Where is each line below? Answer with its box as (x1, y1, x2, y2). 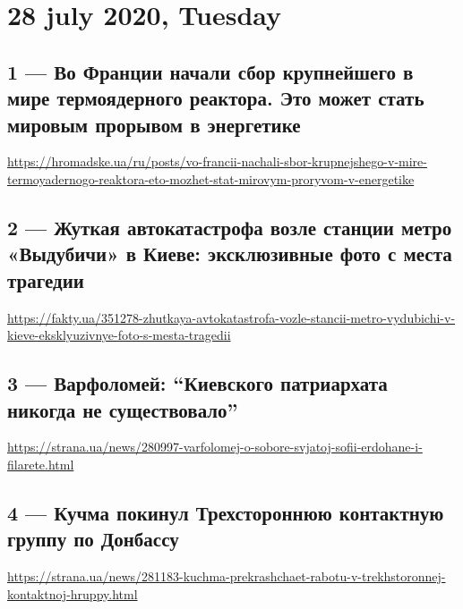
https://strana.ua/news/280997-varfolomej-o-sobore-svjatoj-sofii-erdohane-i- (7, 437, 423, 456)
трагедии (7, 266, 84, 293)
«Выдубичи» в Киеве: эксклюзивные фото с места (7, 240, 452, 267)
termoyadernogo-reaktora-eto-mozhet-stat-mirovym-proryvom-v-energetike (7, 169, 415, 188)
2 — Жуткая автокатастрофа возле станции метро (7, 213, 452, 241)
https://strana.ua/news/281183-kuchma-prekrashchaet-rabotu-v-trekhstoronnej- (7, 567, 446, 586)
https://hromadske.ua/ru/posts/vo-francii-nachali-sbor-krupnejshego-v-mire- (7, 152, 427, 171)
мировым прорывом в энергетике (7, 110, 301, 138)
